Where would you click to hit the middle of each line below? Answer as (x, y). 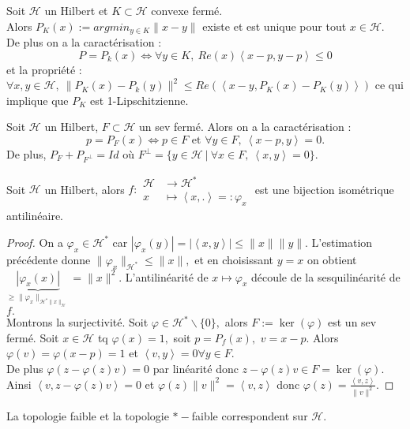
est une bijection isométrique (324, 189)
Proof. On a (35, 242)
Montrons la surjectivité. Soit (77, 322)
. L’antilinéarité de (164, 276)
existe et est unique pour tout (275, 26)
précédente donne (49, 259)
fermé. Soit (33, 337)
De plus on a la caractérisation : (84, 42)
